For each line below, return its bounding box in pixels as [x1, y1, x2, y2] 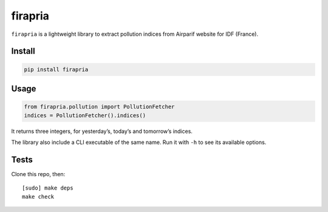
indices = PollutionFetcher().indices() [24, 112, 146, 118]
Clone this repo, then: [11, 170, 66, 177]
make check [22, 193, 55, 200]
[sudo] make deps [22, 185, 73, 191]
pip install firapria [24, 66, 89, 73]
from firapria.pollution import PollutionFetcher [24, 103, 175, 111]
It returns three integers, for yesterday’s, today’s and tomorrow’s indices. [11, 128, 193, 135]
